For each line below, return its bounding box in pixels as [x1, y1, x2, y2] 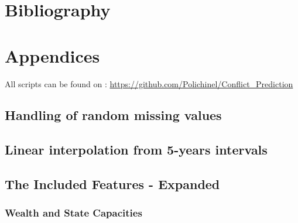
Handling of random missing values [5, 106, 222, 124]
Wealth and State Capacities [5, 205, 142, 220]
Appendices [5, 43, 100, 67]
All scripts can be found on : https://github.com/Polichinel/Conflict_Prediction [5, 77, 293, 90]
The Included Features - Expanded [5, 175, 220, 193]
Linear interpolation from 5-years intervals [5, 140, 268, 159]
